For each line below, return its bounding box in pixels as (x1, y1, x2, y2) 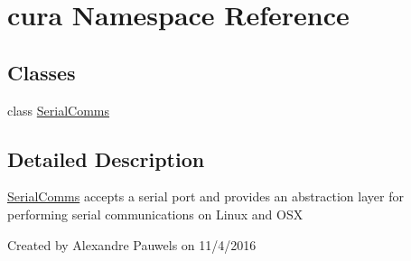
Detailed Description (7, 144, 205, 172)
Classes (7, 58, 76, 86)
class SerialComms (7, 100, 110, 119)
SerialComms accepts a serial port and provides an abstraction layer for (7, 187, 404, 206)
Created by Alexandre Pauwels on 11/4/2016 (7, 235, 257, 254)
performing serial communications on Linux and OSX (7, 204, 304, 223)
